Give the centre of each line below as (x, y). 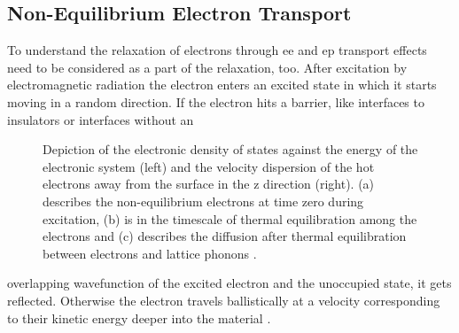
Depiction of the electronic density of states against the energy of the (230, 149)
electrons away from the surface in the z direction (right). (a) (209, 184)
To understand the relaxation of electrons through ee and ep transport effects (217, 50)
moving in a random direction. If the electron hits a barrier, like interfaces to (216, 101)
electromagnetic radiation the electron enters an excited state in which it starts (222, 85)
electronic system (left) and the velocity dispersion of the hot (209, 166)
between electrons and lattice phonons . (150, 253)
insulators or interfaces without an (101, 119)
